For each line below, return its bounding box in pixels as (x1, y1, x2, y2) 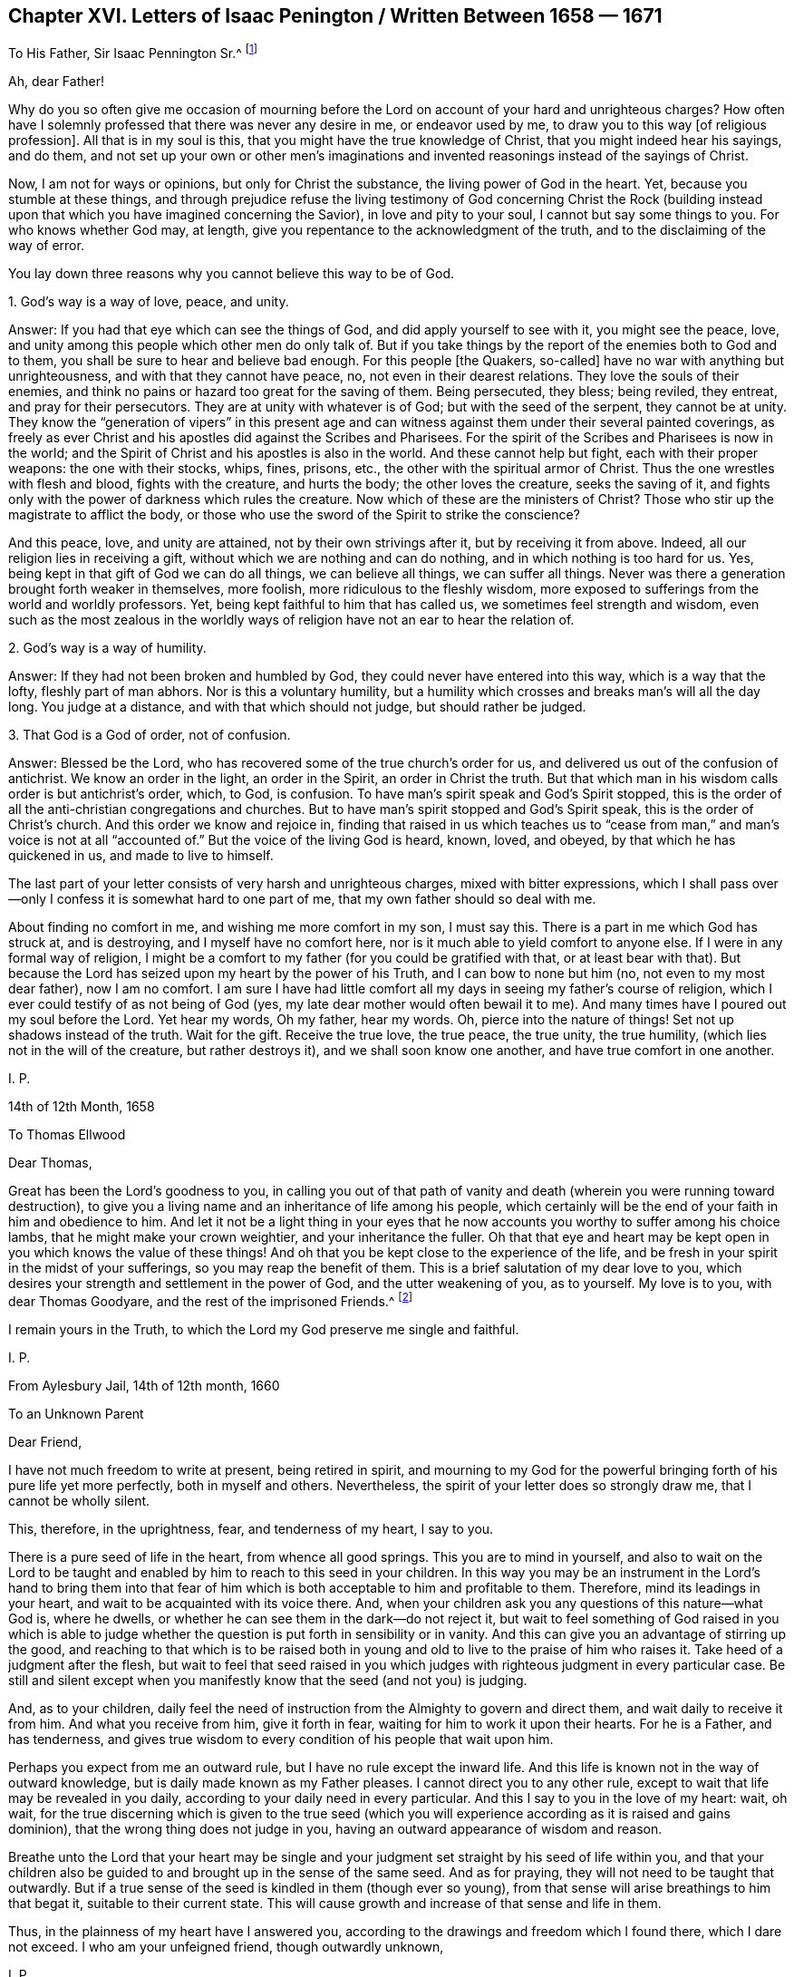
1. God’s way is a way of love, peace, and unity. (8, 294, 289, 310)
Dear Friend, (8, 1433, 82, 1449)
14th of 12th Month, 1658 (8, 1099, 155, 1115)
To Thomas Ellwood (8, 1127, 126, 1143)
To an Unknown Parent (8, 1405, 144, 1421)
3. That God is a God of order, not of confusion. (8, 727, 291, 743)
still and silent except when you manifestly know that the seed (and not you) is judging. (8, 1672, 528, 1688)
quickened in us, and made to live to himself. (8, 848, 274, 864)
